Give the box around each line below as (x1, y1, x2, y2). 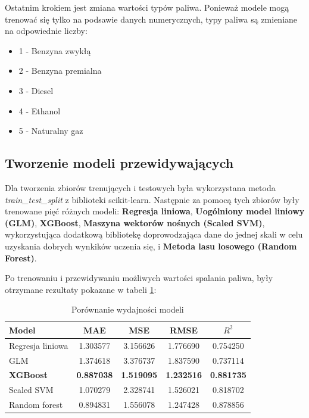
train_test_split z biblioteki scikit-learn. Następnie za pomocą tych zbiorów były (5, 193, 299, 205)
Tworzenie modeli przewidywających (5, 154, 234, 172)
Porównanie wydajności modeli (71, 303, 184, 316)
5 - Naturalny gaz (18, 124, 83, 137)
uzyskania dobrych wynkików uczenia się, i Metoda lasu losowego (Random (5, 239, 297, 252)
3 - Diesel (18, 84, 54, 96)
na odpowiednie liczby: (5, 24, 88, 37)
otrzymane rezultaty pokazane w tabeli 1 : (5, 283, 157, 295)
